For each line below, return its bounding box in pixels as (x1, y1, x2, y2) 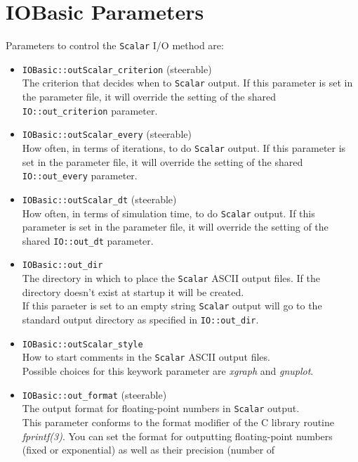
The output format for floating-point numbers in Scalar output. (22, 401, 300, 416)
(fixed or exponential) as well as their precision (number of (22, 442, 275, 457)
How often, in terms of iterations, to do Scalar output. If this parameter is (22, 141, 346, 155)
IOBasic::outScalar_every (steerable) (22, 127, 192, 141)
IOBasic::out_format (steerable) (22, 387, 167, 402)
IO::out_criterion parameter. (22, 103, 158, 117)
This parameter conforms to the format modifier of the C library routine (22, 414, 335, 429)
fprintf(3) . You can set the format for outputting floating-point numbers (22, 428, 333, 443)
